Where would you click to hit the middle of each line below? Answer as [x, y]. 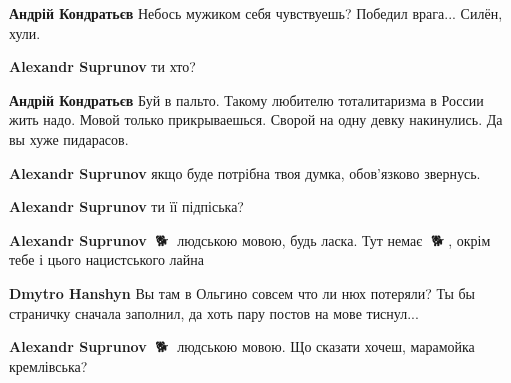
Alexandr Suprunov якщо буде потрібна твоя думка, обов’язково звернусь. [245, 172]
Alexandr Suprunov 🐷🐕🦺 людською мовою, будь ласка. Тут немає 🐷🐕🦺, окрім [250, 239]
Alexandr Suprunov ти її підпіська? [126, 206]
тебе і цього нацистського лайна [106, 259]
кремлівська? [48, 365]
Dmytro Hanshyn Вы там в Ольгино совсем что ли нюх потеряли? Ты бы [242, 292]
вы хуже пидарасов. [69, 138]
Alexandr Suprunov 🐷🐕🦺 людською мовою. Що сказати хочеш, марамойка [242, 346]
